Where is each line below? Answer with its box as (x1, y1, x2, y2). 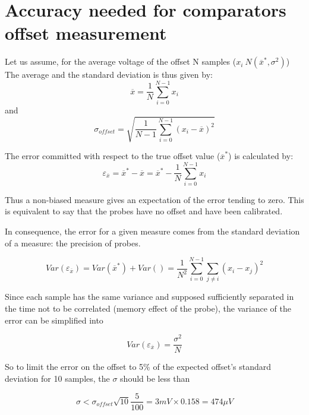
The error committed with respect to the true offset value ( (5, 150, 220, 162)
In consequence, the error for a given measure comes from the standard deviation (5, 225, 300, 237)
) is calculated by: (228, 150, 294, 162)
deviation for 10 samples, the (5, 372, 110, 384)
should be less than (120, 372, 190, 384)
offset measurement (5, 21, 167, 45)
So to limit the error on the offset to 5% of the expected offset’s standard (5, 360, 272, 373)
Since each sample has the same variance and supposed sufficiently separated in (5, 290, 294, 303)
